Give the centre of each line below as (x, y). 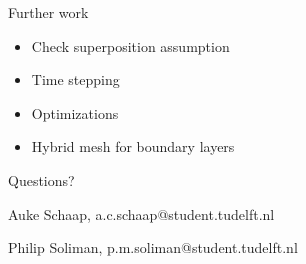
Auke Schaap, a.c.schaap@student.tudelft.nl (141, 213)
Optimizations (75, 112)
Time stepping (75, 79)
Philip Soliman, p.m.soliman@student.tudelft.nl (153, 247)
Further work (48, 12)
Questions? (41, 179)
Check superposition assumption (130, 45)
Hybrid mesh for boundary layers (133, 146)
